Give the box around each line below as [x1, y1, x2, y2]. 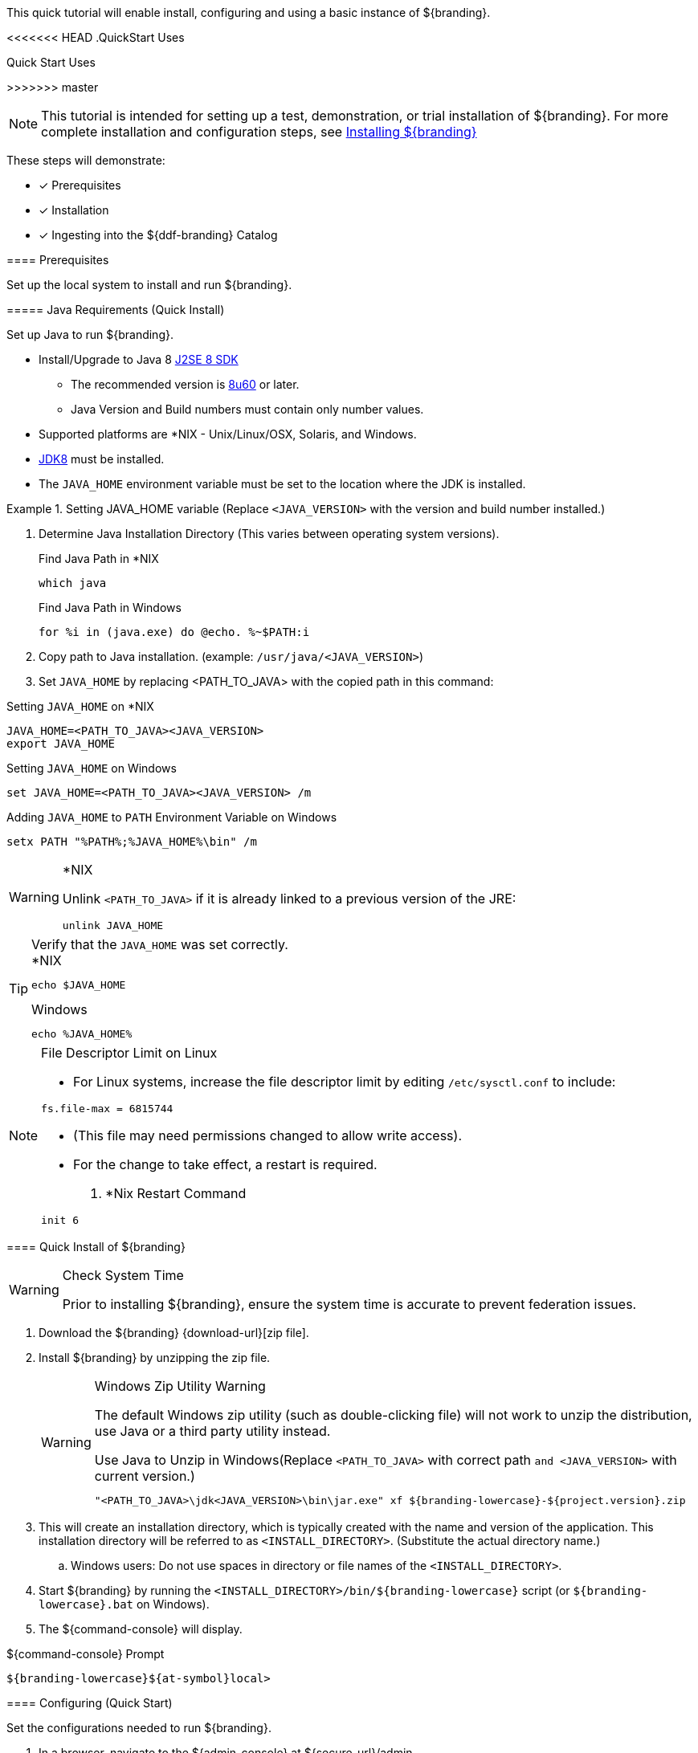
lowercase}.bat [39, 1598, 134, 1611]
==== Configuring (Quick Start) [6, 1696, 173, 1710]
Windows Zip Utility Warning [94, 1378, 266, 1394]
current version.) [94, 1468, 195, 1484]
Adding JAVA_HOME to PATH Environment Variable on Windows [6, 810, 337, 824]
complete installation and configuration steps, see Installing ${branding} [41, 124, 477, 140]
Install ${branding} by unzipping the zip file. [39, 1351, 271, 1364]
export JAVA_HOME [6, 737, 115, 750]
